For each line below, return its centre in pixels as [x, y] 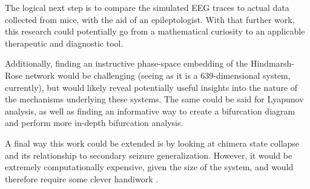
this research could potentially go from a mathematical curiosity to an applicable [155, 31]
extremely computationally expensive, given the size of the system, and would [149, 167]
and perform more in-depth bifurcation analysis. [94, 123]
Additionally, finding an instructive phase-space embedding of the [127, 63]
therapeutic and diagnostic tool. [64, 43]
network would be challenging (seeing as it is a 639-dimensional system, [158, 75]
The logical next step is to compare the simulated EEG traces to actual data [147, 7]
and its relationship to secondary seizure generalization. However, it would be [149, 155]
